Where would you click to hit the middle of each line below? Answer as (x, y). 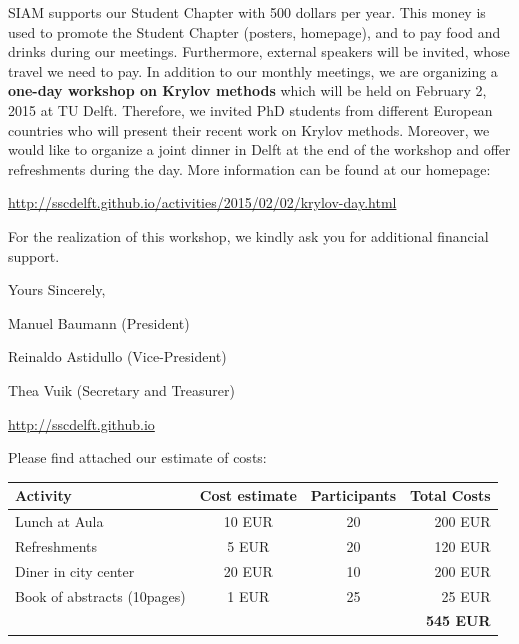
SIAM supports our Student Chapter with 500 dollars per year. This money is (247, 12)
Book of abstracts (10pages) (100, 595)
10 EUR (248, 521)
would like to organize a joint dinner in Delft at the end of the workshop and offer (259, 149)
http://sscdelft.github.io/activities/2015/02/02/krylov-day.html (202, 202)
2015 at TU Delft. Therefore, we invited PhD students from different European (250, 109)
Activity (43, 495)
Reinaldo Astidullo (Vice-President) (117, 356)
